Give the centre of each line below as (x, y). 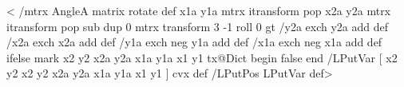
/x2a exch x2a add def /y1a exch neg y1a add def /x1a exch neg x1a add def (194, 42)
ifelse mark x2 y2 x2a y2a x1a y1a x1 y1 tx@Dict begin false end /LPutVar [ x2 (202, 57)
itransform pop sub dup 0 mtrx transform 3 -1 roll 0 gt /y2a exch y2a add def (198, 26)
